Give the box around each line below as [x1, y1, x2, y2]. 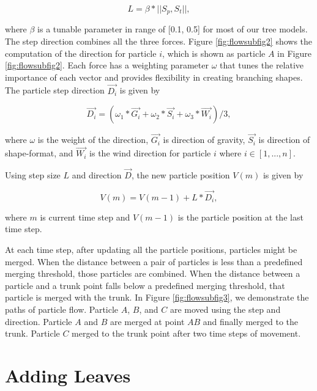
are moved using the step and [170, 303, 281, 316]
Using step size [5, 169, 61, 181]
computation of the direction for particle [5, 46, 157, 59]
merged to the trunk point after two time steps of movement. [72, 327, 301, 340]
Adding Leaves [5, 363, 131, 388]
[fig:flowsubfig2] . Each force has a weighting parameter [5, 59, 209, 71]
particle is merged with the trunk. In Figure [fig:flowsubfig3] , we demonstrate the [5, 291, 309, 304]
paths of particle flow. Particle [5, 303, 119, 316]
